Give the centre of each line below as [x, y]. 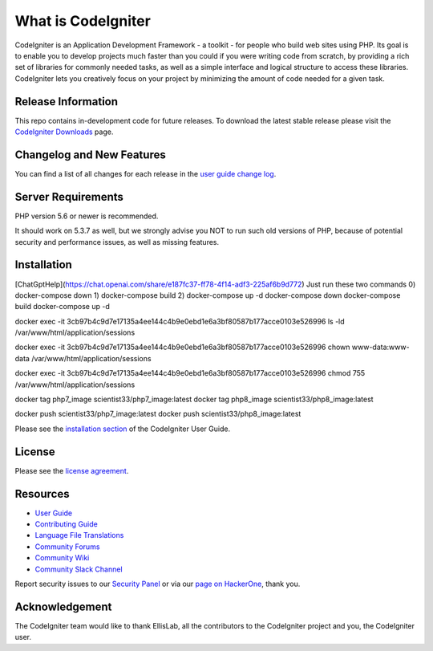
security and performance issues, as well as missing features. [117, 242]
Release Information [67, 102]
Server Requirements [69, 197]
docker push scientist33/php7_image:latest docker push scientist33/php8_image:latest [158, 414]
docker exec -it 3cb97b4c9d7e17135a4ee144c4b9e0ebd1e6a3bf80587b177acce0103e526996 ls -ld [180, 321]
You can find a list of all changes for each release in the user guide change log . [146, 173]
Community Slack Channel [79, 569]
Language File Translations [79, 535]
